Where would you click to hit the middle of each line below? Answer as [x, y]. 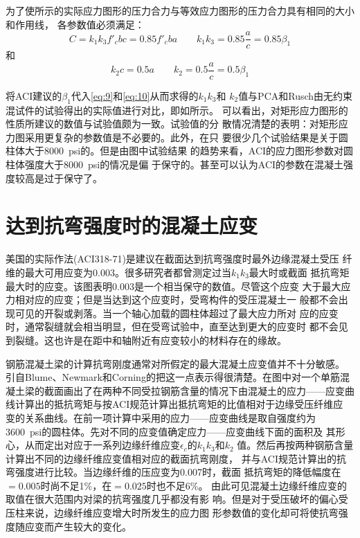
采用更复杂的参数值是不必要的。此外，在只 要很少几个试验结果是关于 [181, 137]
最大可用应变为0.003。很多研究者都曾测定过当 [128, 272]
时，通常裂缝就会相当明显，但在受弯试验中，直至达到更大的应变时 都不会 [172, 326]
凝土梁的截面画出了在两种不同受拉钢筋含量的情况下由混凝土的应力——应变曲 [180, 390]
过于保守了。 [73, 178]
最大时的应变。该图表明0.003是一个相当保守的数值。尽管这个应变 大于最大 [173, 286]
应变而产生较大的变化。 [78, 526]
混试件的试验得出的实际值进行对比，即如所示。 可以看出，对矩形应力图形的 [177, 110]
